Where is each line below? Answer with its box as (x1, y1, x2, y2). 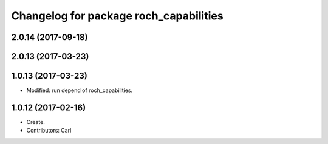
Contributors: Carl (26, 127, 72, 134)
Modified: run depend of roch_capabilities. (26, 87, 133, 94)
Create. (26, 119, 46, 125)
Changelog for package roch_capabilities (11, 9, 224, 22)
